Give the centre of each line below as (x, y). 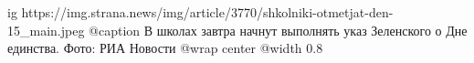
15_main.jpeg (46, 30)
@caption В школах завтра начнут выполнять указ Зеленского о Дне (278, 30)
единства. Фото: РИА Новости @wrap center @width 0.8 (165, 48)
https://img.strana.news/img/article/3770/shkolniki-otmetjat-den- (207, 12)
